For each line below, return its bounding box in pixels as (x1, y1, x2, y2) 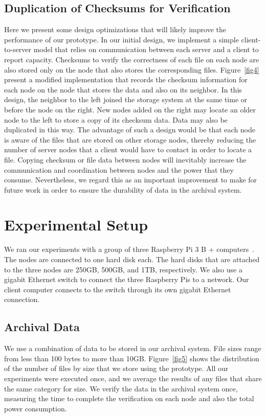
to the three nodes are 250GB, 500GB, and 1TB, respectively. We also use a (4, 264, 242, 274)
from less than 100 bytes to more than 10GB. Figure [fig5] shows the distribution (4, 353, 259, 363)
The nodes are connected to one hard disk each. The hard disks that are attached (4, 254, 260, 265)
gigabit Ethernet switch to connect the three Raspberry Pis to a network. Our (4, 274, 249, 285)
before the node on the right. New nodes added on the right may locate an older (4, 104, 256, 114)
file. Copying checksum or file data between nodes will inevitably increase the (4, 154, 247, 165)
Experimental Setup (4, 214, 148, 235)
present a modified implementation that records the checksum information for (4, 74, 248, 85)
